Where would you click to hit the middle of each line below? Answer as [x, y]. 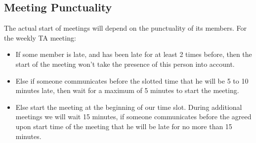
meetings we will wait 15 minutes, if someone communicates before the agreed [133, 117]
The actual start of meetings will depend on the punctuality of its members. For [126, 28]
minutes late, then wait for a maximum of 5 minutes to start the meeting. [127, 90]
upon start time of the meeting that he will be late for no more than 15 [124, 126]
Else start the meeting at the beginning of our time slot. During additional [129, 107]
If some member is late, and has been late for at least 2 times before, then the [134, 54]
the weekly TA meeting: [40, 37]
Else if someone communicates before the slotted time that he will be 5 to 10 [132, 80]
